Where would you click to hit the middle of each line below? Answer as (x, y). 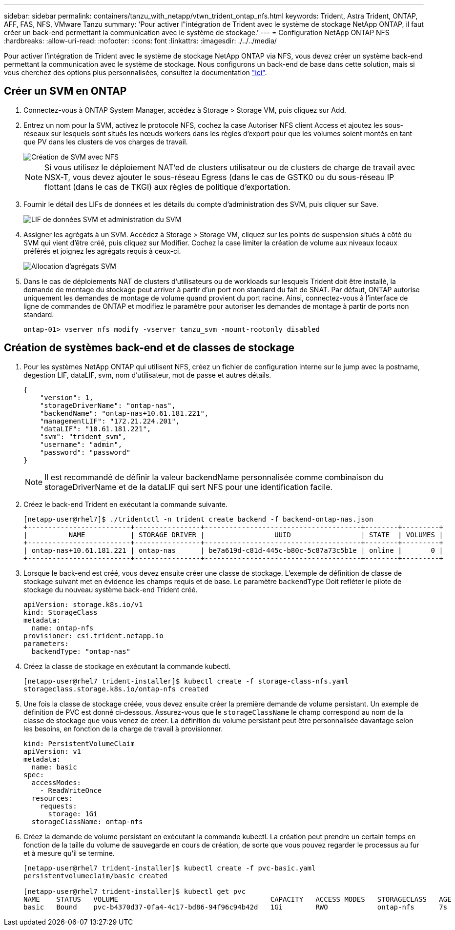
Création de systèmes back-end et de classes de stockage (149, 348)
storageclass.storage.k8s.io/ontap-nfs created (116, 689)
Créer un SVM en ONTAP (65, 91)
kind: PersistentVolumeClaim (79, 743)
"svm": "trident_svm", (83, 436)
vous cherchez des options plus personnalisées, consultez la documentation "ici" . (135, 72)
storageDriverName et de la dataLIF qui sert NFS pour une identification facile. (189, 487)
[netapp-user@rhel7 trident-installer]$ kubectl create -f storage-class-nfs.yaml (186, 681)
